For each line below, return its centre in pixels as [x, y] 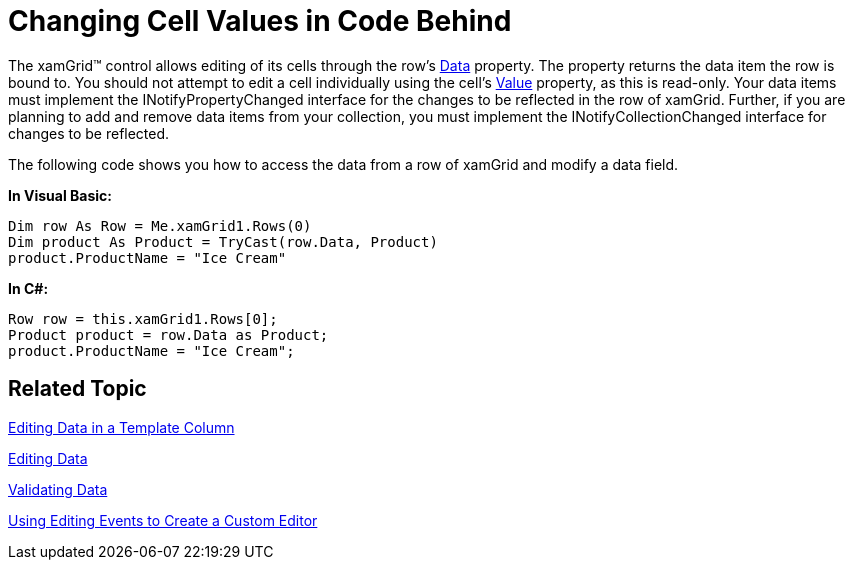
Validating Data [58, 489]
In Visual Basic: [60, 195]
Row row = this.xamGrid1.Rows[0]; [143, 318]
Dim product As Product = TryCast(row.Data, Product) [223, 241]
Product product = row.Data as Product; [168, 334]
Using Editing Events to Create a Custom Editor [163, 520]
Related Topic [77, 389]
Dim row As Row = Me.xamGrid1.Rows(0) [160, 225]
